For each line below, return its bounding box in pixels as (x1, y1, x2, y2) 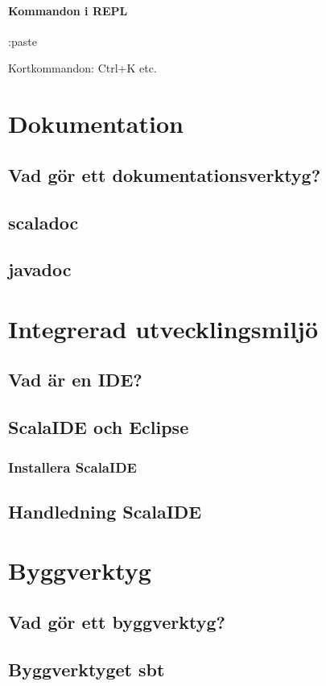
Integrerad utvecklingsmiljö (8, 312, 319, 345)
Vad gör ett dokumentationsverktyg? (8, 162, 321, 187)
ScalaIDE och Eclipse (8, 415, 189, 440)
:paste (8, 32, 37, 49)
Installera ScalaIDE (8, 457, 137, 477)
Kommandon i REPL (8, 2, 128, 19)
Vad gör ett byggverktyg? (8, 610, 225, 634)
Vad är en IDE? (8, 367, 142, 392)
